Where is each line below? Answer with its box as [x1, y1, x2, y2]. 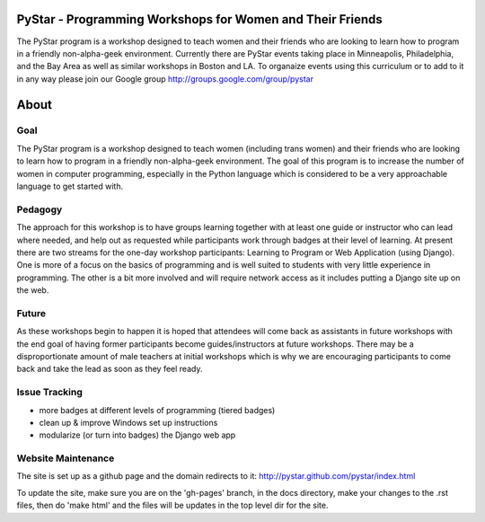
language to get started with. [16, 181, 124, 192]
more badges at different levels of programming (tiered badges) [39, 404, 276, 415]
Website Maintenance [16, 452, 115, 464]
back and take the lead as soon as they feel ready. [16, 364, 203, 375]
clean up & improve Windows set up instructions [39, 417, 218, 428]
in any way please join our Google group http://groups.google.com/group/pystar [16, 73, 314, 84]
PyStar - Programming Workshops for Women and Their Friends [16, 12, 384, 27]
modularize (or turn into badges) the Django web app [39, 429, 236, 440]
